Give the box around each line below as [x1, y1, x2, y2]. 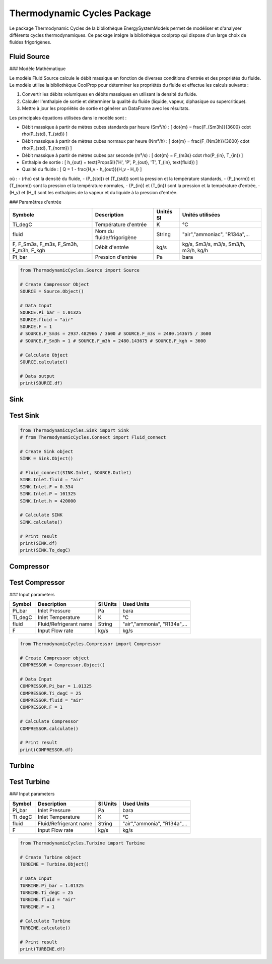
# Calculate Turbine [20, 918, 71, 924]
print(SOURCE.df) [20, 380, 63, 386]
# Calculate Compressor [20, 719, 79, 724]
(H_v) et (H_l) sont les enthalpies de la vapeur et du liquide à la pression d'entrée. [9, 190, 178, 196]
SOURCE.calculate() [20, 359, 68, 365]
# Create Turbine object [20, 855, 82, 860]
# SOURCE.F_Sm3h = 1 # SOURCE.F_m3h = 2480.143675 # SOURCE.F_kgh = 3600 [20, 338, 206, 344]
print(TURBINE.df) [20, 946, 65, 952]
